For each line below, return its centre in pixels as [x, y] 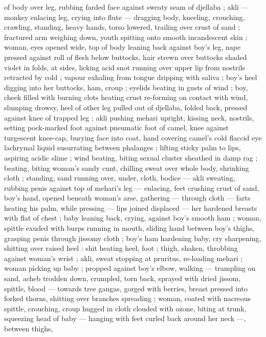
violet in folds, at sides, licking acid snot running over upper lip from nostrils [125, 67]
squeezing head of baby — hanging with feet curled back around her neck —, [125, 318]
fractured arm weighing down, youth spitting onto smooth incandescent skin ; [126, 37]
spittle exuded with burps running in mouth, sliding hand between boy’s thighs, [129, 228]
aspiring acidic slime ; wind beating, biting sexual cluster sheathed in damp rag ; [131, 157]
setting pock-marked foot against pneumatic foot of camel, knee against [116, 127]
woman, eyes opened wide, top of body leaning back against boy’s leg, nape [123, 47]
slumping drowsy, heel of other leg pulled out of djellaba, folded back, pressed [126, 107]
